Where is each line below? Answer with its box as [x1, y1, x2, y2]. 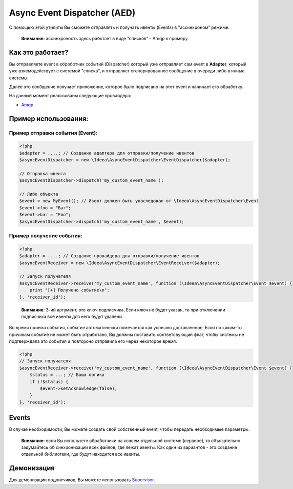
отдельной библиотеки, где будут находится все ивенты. [21, 451, 140, 457]
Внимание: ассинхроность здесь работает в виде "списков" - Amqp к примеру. [21, 35, 189, 41]
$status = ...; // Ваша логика [29, 372, 105, 378]
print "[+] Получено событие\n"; [29, 288, 110, 293]
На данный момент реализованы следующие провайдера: [9, 93, 131, 99]
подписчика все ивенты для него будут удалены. [21, 313, 124, 319]
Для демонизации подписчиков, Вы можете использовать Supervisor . [9, 477, 155, 483]
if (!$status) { [29, 379, 68, 384]
